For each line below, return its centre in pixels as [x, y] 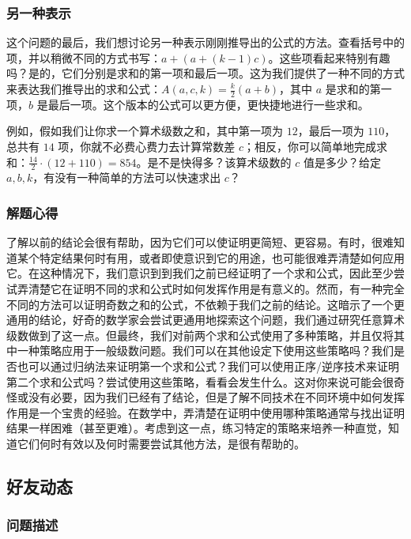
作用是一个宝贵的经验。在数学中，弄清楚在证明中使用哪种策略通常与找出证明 [205, 412]
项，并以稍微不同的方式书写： [84, 57]
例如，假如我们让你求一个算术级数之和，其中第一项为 [145, 131]
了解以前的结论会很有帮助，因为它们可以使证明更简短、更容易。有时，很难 [200, 242]
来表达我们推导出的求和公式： [84, 89]
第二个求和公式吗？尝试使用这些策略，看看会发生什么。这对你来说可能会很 [200, 381]
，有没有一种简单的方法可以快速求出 [127, 177]
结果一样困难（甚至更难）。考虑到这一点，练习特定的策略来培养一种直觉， [197, 428]
